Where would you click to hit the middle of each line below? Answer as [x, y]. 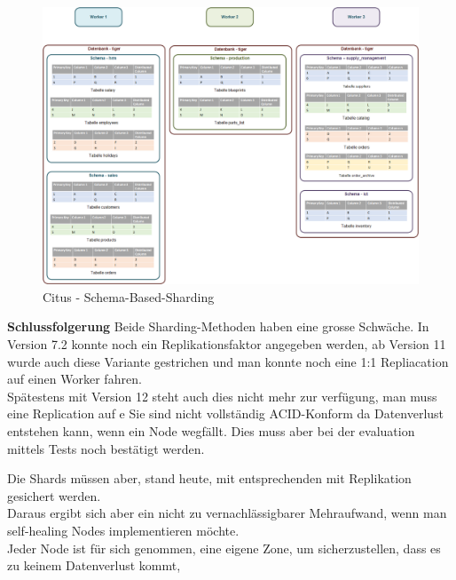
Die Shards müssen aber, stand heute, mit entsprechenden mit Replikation [209, 478]
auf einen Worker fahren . [75, 379]
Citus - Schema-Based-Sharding [129, 296]
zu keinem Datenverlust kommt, [94, 565]
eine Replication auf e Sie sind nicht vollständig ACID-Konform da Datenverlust [226, 413]
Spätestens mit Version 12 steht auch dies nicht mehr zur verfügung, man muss [222, 396]
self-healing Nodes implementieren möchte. [123, 530]
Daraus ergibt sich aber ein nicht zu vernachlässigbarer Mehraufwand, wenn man [227, 513]
